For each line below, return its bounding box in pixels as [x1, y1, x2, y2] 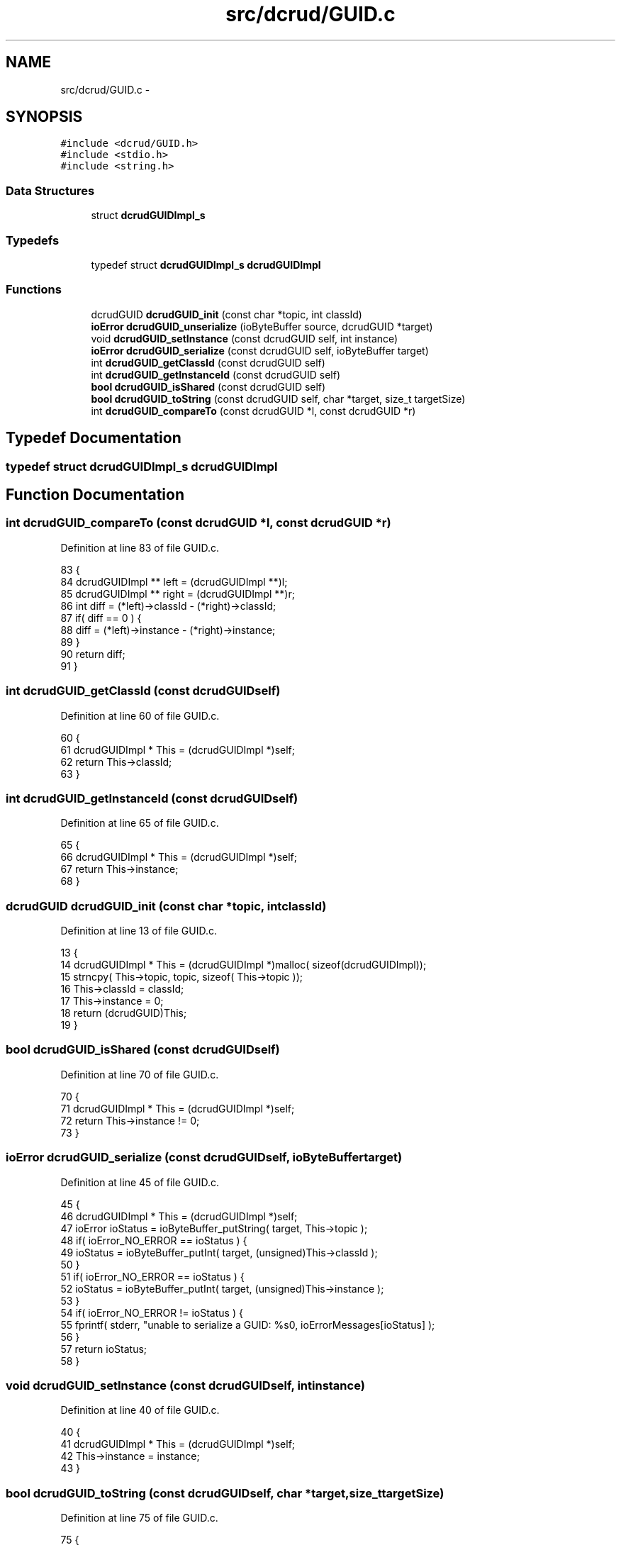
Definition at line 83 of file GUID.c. [60, 541, 219, 554]
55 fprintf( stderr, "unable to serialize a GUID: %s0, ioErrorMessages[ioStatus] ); [60, 1318, 435, 1331]
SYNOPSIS [6, 108, 83, 126]
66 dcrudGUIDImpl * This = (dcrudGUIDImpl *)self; [60, 851, 297, 864]
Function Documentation [6, 485, 184, 503]
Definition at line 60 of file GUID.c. [60, 709, 220, 722]
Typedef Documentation [6, 429, 181, 447]
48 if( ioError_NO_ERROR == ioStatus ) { [60, 1234, 247, 1246]
